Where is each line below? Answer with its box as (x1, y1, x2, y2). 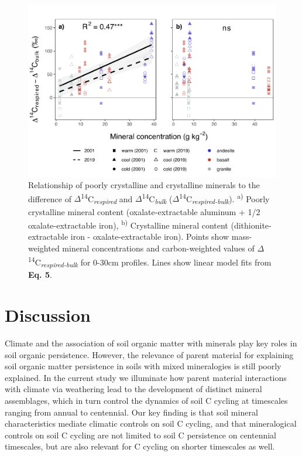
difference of (28, 192, 71, 205)
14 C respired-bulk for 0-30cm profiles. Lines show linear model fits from (28, 254, 272, 269)
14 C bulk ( (142, 190, 173, 206)
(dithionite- (231, 219, 272, 231)
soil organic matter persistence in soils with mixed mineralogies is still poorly (5, 360, 282, 372)
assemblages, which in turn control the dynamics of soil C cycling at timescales (5, 394, 288, 406)
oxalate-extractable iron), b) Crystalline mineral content (28, 217, 228, 231)
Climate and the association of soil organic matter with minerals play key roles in (5, 337, 297, 349)
